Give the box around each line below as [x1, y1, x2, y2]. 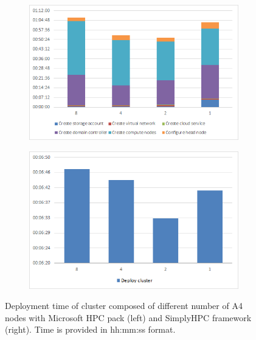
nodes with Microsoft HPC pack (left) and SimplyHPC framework [5, 311, 252, 324]
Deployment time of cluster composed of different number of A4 [5, 299, 243, 312]
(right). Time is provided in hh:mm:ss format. [5, 323, 176, 336]
